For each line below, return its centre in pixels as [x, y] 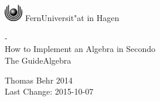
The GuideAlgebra [38, 60]
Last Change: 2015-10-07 [49, 91]
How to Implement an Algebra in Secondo [80, 49]
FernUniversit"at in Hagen [72, 18]
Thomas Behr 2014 [39, 80]
